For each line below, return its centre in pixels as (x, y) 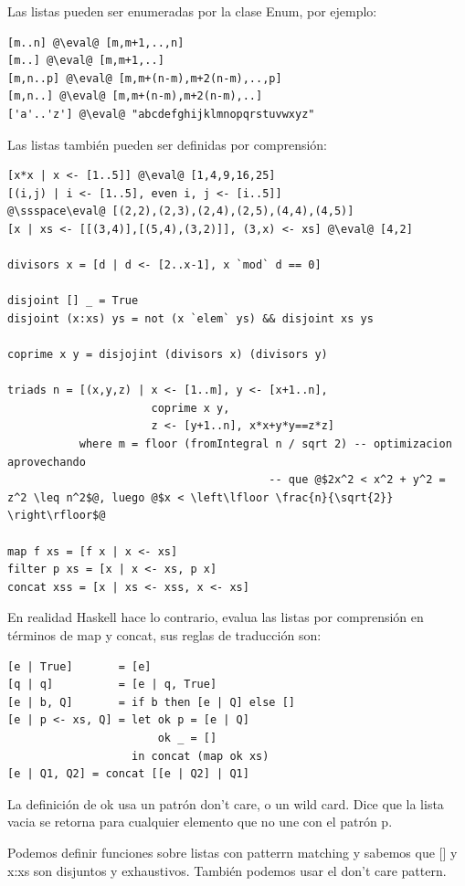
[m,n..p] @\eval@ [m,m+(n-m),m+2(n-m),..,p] (145, 78)
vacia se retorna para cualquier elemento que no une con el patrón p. (200, 822)
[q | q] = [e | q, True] (112, 685)
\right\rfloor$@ (57, 516)
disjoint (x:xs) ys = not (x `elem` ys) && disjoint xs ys (190, 318)
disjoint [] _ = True (73, 301)
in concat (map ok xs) (201, 756)
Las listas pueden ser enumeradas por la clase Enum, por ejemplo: (192, 11)
